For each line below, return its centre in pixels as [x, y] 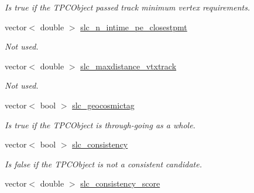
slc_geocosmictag [103, 105]
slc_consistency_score [120, 183]
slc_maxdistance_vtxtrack [128, 66]
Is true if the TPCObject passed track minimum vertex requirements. [128, 7]
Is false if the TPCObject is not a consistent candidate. [103, 164]
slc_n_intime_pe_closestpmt [134, 27]
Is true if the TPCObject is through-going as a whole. [100, 124]
